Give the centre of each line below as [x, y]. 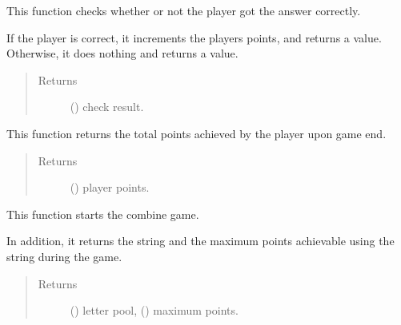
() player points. [110, 187]
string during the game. [64, 256]
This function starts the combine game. [103, 214]
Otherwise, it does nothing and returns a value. [122, 53]
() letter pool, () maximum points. [154, 310]
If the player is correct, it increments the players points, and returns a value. [194, 37]
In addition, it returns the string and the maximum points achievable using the [200, 241]
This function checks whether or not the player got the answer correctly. [184, 10]
